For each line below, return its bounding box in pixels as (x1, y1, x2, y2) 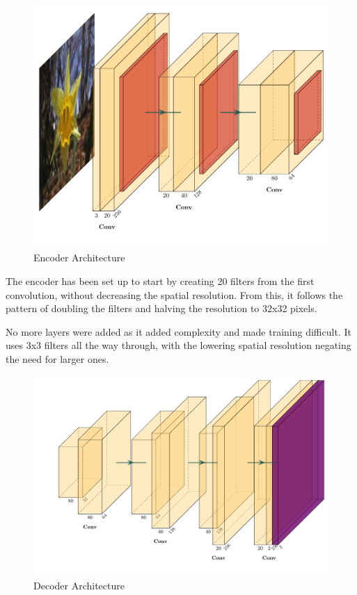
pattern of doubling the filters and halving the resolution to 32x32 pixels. (6, 301, 317, 316)
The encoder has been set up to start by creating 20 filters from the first (6, 274, 315, 288)
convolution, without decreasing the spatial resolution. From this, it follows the (6, 287, 343, 302)
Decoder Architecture (33, 578, 125, 592)
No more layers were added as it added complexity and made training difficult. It (6, 324, 351, 339)
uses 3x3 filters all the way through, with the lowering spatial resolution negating (6, 338, 351, 352)
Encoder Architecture (33, 250, 125, 265)
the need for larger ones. (6, 352, 109, 366)
